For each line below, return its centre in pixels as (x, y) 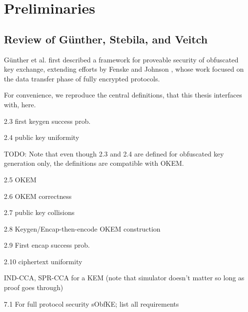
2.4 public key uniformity (42, 137)
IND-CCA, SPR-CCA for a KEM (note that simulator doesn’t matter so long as (124, 278)
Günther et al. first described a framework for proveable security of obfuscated (121, 59)
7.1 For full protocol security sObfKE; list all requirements (92, 303)
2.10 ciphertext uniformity (43, 261)
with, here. (20, 104)
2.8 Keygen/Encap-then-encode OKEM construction (82, 228)
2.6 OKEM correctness (38, 196)
